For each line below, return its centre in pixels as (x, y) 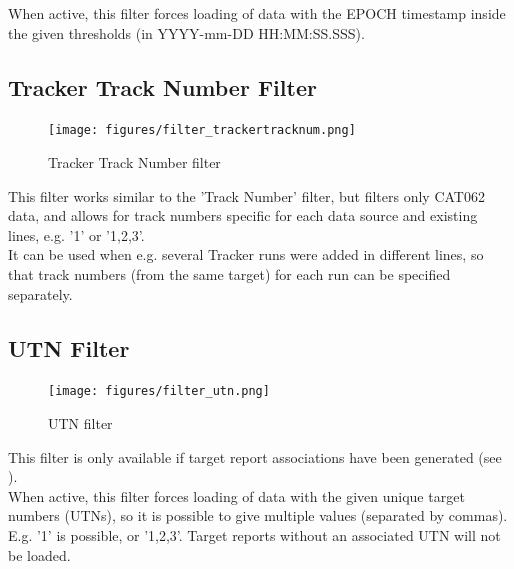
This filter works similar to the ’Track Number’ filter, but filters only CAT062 (246, 195)
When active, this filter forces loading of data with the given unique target (236, 495)
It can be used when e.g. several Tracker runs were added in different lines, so (246, 254)
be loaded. (39, 554)
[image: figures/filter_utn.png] (159, 391)
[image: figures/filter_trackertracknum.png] (202, 130)
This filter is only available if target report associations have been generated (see (255, 456)
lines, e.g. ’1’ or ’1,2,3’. (76, 234)
